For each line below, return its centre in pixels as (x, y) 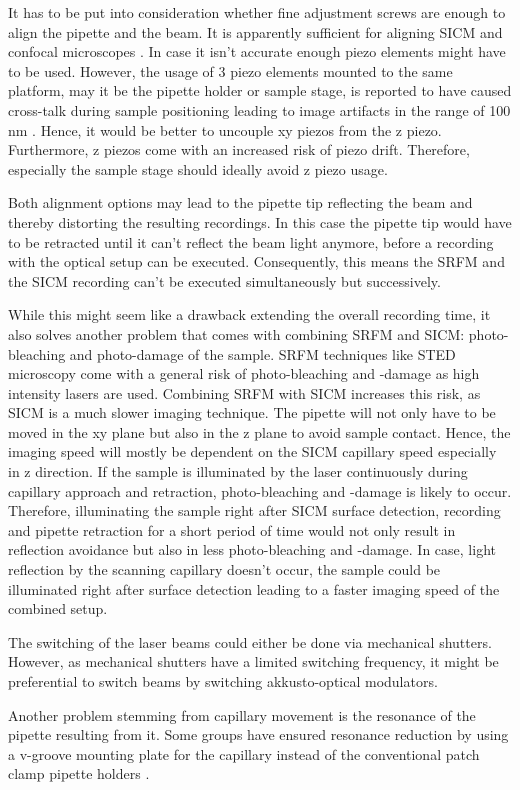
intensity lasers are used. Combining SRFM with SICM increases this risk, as (244, 392)
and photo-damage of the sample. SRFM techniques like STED (262, 353)
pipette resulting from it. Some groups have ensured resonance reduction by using (258, 734)
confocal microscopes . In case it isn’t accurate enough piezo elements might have (257, 51)
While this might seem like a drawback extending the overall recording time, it (249, 314)
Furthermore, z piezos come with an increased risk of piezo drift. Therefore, (239, 149)
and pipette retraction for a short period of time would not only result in (232, 529)
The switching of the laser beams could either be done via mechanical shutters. (250, 641)
